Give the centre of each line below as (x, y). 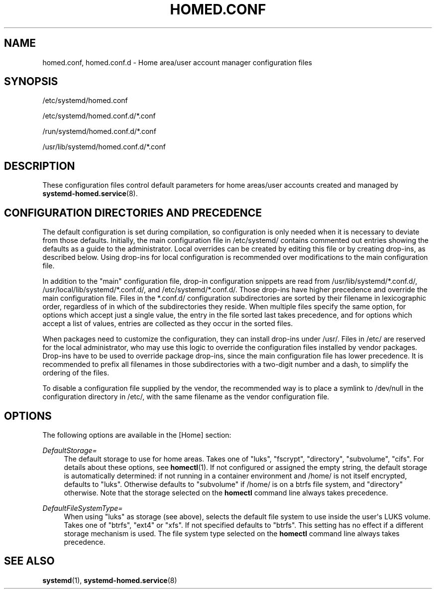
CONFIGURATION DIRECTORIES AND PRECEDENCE (133, 213)
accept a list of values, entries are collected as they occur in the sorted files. (168, 324)
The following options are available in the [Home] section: (137, 435)
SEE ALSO (29, 561)
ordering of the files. (76, 373)
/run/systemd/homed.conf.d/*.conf (99, 131)
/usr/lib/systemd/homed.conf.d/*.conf (104, 147)
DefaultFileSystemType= (83, 508)
